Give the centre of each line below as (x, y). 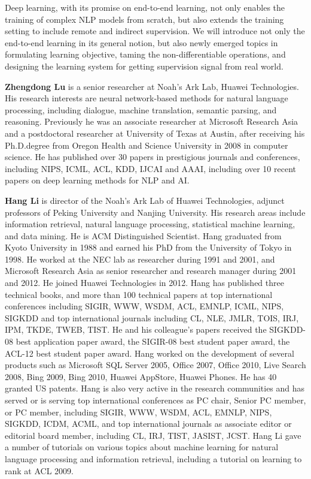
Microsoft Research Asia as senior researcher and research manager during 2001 (151, 271)
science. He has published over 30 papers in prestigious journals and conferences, (153, 157)
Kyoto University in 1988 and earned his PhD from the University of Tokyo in (148, 247)
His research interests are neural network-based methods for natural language (147, 98)
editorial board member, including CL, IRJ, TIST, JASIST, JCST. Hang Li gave (153, 435)
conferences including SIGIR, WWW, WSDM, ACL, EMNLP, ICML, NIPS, (144, 306)
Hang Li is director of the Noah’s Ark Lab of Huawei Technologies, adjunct (145, 200)
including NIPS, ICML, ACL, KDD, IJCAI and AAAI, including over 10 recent (150, 168)
